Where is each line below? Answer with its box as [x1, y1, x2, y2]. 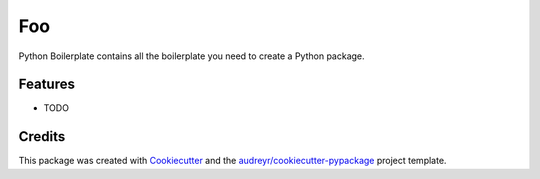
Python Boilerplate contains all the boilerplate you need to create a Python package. [18, 50, 365, 62]
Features [18, 76, 75, 93]
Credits [18, 128, 66, 145]
